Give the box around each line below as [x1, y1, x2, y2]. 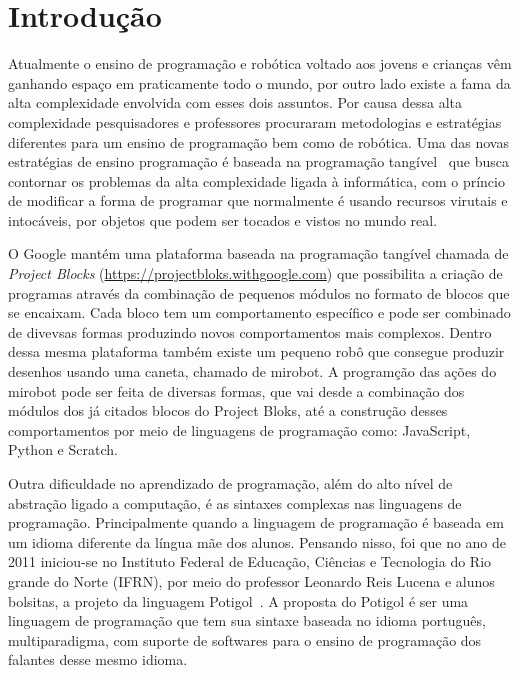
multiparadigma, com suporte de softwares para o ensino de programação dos [8, 629, 482, 650]
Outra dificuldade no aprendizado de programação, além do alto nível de [8, 473, 453, 493]
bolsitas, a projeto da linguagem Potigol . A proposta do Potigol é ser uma [8, 590, 469, 611]
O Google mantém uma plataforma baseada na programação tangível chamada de [8, 243, 509, 264]
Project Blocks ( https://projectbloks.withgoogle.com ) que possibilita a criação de [8, 263, 503, 284]
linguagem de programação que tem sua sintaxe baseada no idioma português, [8, 610, 486, 631]
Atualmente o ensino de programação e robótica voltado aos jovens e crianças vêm [8, 53, 512, 74]
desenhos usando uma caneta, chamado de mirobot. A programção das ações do [8, 361, 497, 382]
